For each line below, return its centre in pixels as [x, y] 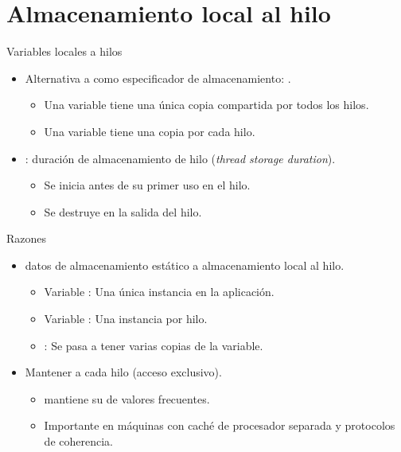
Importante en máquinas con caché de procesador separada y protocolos [220, 425]
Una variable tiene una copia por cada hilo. [150, 131]
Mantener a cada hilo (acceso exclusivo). [123, 372]
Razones [27, 238]
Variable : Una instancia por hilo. [126, 319]
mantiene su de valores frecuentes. [127, 398]
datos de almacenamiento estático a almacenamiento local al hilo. [185, 265]
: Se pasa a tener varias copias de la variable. [154, 345]
